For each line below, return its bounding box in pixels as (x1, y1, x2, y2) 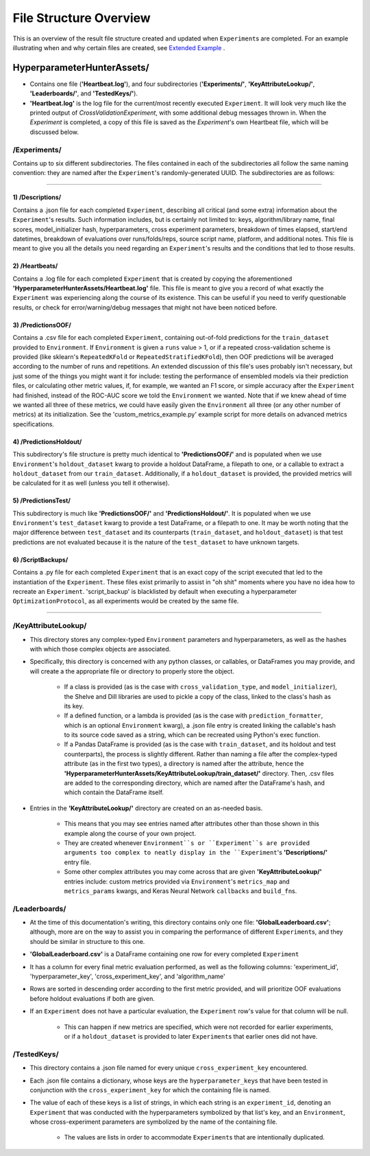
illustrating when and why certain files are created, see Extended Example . (12, 43, 225, 51)
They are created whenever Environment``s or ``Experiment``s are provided (64, 839, 310, 847)
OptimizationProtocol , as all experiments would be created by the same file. (12, 597, 239, 605)
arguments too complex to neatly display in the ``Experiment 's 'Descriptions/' (64, 848, 328, 857)
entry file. (64, 858, 92, 866)
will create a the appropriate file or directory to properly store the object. (29, 667, 234, 675)
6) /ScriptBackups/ (12, 555, 69, 564)
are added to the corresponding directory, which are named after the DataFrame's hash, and (64, 779, 325, 787)
